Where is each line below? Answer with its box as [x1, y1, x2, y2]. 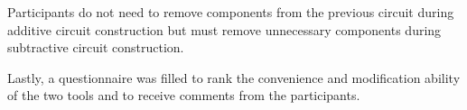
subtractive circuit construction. [7, 38, 184, 57]
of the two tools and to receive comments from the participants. [7, 86, 360, 105]
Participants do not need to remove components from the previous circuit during [7, 3, 454, 21]
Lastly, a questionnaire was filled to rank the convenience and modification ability [7, 68, 461, 87]
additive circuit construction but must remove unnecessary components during [7, 20, 442, 39]
